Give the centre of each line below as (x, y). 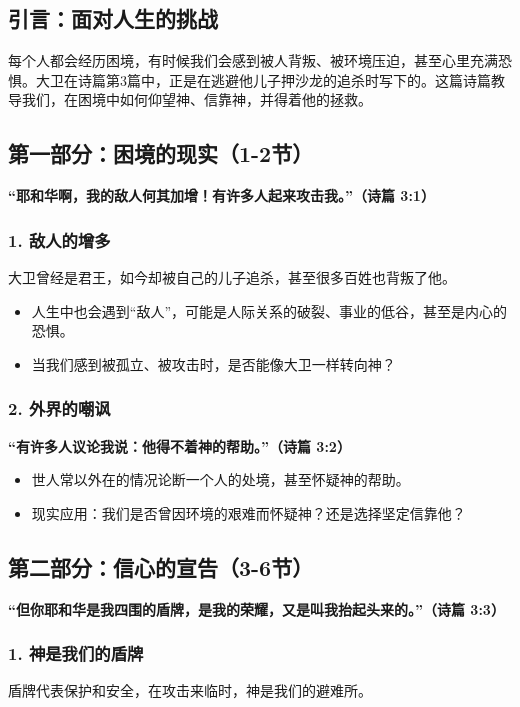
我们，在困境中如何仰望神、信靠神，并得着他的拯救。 (196, 99)
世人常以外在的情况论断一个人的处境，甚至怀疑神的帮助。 (220, 479)
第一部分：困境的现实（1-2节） (161, 153)
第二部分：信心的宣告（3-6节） (161, 566)
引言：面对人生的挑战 (113, 18)
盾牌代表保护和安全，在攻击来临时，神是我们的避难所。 (190, 690)
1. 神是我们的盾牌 (76, 653)
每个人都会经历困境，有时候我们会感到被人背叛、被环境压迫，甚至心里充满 (253, 60)
